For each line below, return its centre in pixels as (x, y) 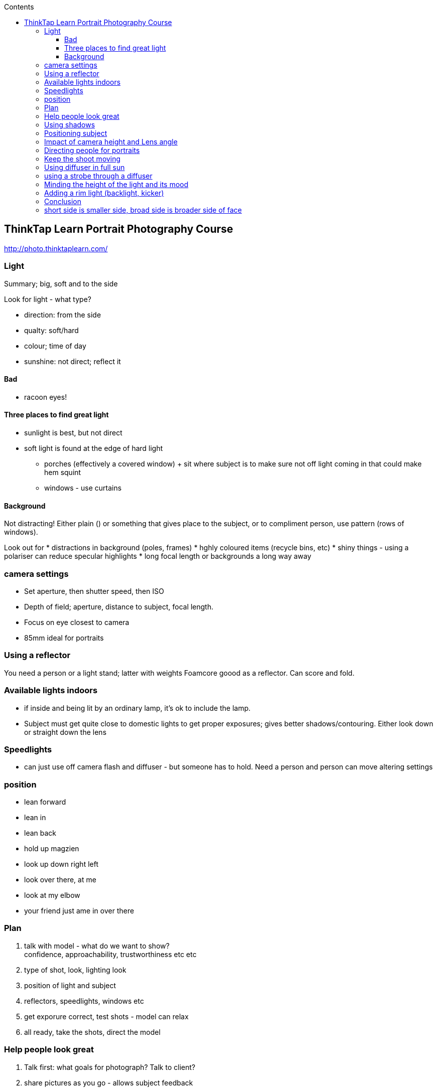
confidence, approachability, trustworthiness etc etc (110, 954)
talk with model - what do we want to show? (97, 946)
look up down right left (61, 864)
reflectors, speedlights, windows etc (84, 1001)
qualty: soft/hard (51, 330)
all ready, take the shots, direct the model (92, 1032)
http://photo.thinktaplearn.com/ (56, 248)
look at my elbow (52, 895)
